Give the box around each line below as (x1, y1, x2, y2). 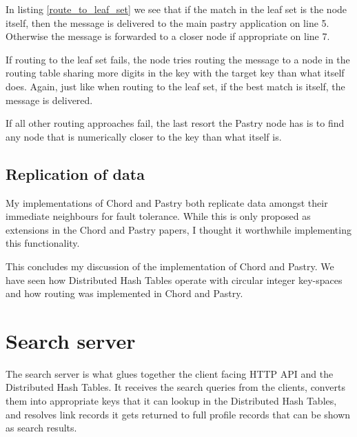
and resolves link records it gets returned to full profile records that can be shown (6, 407, 351, 421)
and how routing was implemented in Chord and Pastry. (6, 286, 243, 301)
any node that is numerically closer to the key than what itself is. (6, 129, 282, 143)
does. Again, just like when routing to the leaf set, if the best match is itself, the (6, 79, 345, 93)
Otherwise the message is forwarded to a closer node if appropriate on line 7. (6, 29, 330, 43)
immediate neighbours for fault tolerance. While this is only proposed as (6, 209, 311, 223)
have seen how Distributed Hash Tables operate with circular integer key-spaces (6, 272, 343, 287)
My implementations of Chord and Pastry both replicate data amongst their (6, 195, 328, 210)
